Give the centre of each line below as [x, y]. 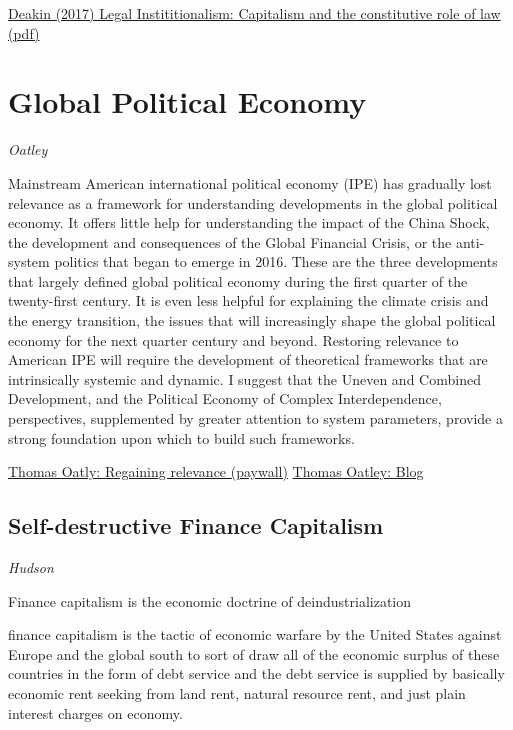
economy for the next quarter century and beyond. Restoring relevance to [233, 339]
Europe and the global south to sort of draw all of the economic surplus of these [254, 653]
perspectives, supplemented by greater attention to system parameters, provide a [255, 418]
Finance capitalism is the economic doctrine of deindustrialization [210, 600]
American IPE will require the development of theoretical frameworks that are [248, 359]
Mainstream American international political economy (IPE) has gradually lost [250, 182]
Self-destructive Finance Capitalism [196, 525]
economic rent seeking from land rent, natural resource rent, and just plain [237, 692]
